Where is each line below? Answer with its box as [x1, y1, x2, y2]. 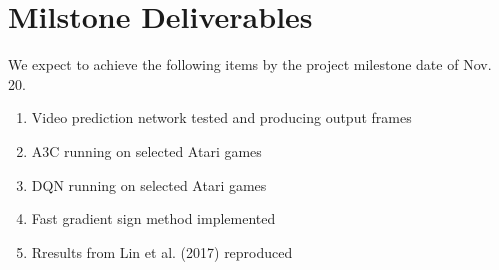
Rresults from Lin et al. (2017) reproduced [31, 241, 293, 262]
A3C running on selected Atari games [31, 140, 262, 161]
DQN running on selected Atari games [31, 174, 267, 195]
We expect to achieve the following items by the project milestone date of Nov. [8, 54, 492, 75]
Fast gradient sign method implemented [31, 208, 276, 229]
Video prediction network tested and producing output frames [31, 107, 412, 128]
